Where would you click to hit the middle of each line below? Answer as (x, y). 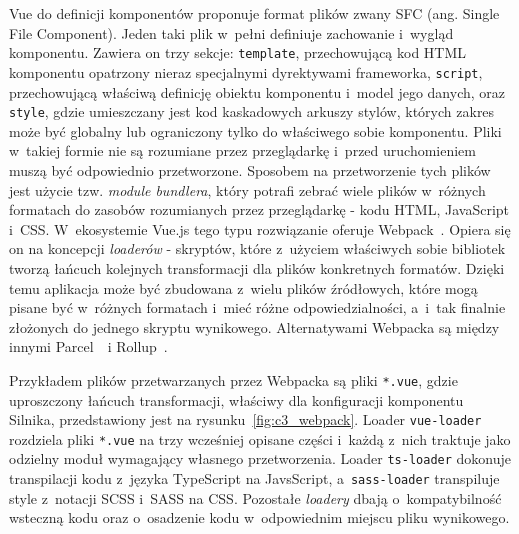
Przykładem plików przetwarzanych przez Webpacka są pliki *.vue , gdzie (233, 379)
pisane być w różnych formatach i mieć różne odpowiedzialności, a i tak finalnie (257, 307)
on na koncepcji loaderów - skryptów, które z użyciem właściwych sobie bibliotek (257, 248)
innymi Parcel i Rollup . (88, 346)
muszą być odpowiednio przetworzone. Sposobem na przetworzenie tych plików (250, 169)
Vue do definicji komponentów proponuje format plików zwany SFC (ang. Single (254, 13)
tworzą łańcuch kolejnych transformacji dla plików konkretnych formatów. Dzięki (257, 267)
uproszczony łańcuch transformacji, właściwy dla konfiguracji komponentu (236, 399)
